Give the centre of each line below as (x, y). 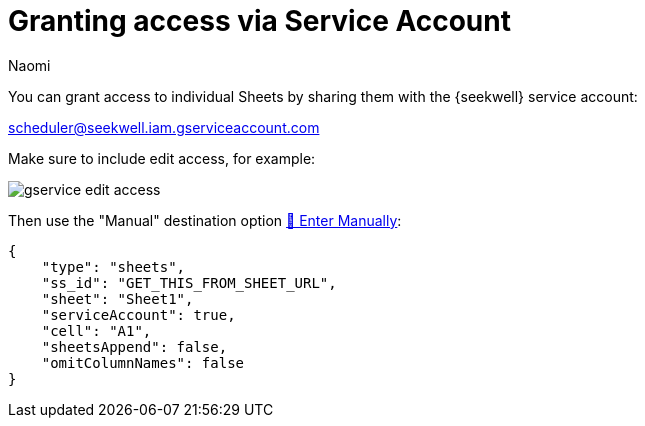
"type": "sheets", (113, 266)
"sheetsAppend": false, (134, 346)
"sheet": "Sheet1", (117, 298)
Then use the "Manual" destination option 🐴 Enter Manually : (205, 220)
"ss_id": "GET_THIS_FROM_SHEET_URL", (189, 282)
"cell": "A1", (96, 330)
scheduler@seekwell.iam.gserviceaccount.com (164, 127)
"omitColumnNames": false (143, 362)
